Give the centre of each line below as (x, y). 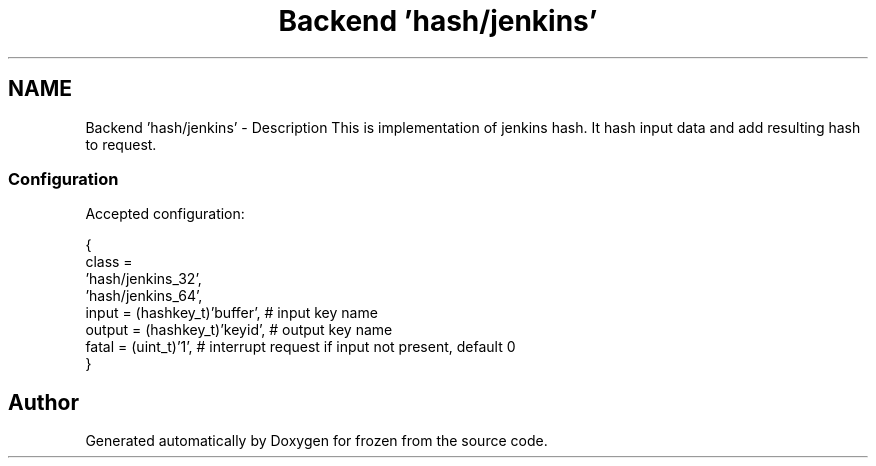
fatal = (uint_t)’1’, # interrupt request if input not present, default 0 (300, 347)
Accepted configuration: (165, 214)
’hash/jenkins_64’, (144, 296)
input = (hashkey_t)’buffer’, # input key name (231, 313)
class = (109, 262)
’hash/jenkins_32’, (143, 279)
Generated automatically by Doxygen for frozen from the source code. (316, 441)
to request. (121, 144)
